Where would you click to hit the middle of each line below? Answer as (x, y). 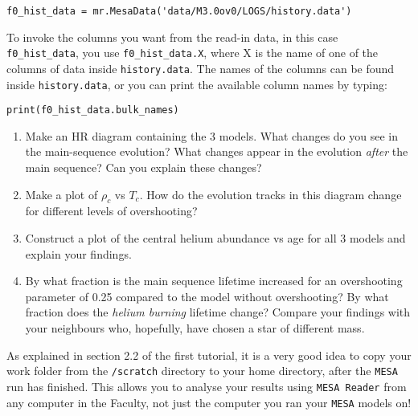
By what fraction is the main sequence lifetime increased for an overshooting (214, 281)
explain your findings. (78, 253)
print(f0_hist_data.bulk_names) (93, 110)
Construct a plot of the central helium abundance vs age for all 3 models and (215, 238)
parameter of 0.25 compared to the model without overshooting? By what (207, 296)
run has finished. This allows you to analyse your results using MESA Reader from (207, 386)
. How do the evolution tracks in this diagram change (270, 194)
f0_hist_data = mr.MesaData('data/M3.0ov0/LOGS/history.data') (179, 11)
